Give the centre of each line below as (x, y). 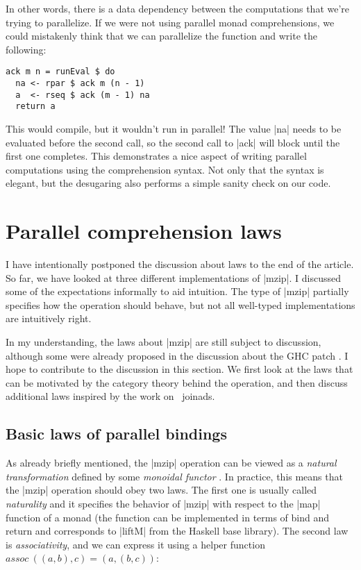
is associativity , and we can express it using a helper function (135, 544)
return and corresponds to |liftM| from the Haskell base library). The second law (177, 531)
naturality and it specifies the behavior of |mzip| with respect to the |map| (163, 504)
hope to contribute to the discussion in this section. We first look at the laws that (179, 369)
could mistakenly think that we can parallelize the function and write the (161, 36)
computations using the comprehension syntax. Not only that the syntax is (165, 169)
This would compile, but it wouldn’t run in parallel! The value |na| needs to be (174, 128)
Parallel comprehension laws (144, 231)
